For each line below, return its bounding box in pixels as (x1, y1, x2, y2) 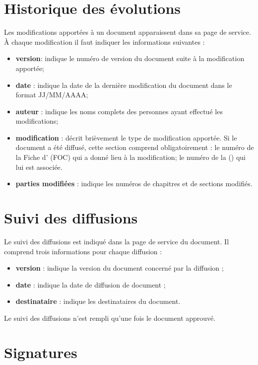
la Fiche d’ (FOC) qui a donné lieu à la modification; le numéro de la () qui (15, 152, 246, 162)
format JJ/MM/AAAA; (15, 89, 88, 100)
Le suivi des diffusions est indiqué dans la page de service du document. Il (4, 236, 229, 246)
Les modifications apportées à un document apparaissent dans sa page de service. (4, 27, 251, 37)
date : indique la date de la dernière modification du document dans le (15, 79, 232, 90)
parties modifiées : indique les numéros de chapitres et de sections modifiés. (15, 178, 253, 189)
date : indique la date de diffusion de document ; (15, 279, 166, 290)
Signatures (4, 342, 77, 362)
